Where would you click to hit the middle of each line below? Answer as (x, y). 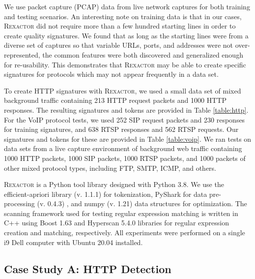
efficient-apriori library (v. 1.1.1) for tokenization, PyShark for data (106, 194)
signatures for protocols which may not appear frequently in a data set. (111, 74)
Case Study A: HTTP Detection (88, 268)
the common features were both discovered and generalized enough (143, 54)
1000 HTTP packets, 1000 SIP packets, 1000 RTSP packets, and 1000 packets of (125, 158)
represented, (22, 54)
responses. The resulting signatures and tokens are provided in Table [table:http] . (126, 109)
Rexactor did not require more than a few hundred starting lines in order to (120, 26)
